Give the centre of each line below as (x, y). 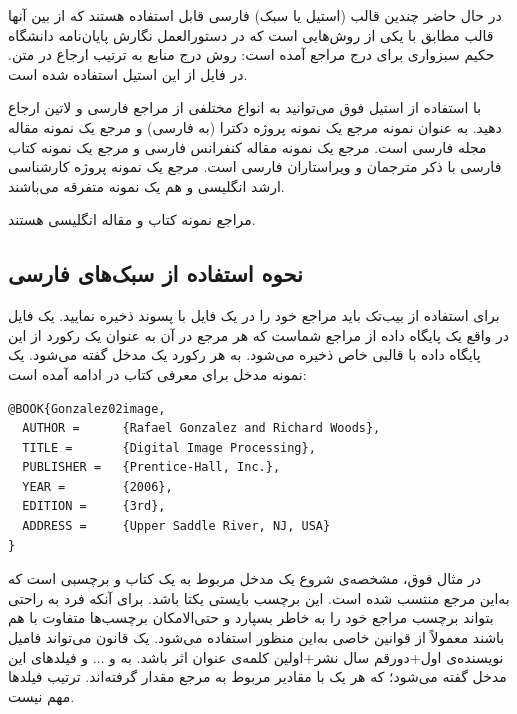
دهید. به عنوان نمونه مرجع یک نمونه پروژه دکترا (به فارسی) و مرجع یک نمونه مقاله (255, 126)
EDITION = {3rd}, (94, 506)
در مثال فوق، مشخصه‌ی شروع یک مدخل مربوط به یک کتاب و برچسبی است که (244, 578)
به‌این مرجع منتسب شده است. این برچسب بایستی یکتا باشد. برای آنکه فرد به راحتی (259, 597)
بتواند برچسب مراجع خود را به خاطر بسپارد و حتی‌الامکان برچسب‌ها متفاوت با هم (251, 617)
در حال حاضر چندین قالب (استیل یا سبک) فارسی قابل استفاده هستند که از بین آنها (255, 15)
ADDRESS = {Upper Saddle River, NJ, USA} (176, 526)
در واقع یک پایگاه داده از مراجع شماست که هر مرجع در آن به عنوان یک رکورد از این (258, 334)
